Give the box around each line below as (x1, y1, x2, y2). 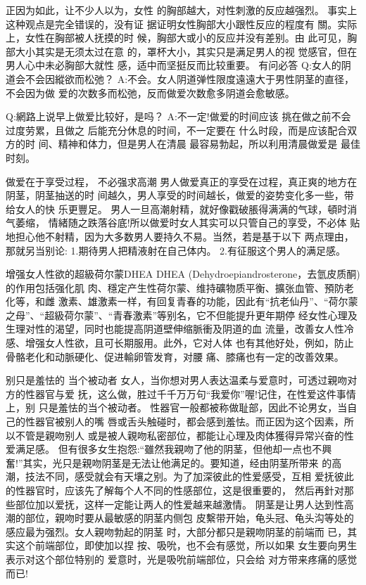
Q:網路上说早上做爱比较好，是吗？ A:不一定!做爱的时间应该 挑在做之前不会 (6, 109, 351, 124)
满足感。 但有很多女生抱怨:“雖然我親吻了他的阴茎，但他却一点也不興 (15, 442, 332, 456)
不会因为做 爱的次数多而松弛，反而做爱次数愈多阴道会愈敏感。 (6, 85, 295, 100)
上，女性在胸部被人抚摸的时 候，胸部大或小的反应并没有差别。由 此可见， (6, 30, 348, 45)
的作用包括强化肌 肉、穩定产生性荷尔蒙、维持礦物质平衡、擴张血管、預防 (6, 280, 344, 295)
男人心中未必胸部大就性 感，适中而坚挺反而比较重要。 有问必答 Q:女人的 (6, 58, 341, 72)
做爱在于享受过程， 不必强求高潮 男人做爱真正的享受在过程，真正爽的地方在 (6, 174, 358, 188)
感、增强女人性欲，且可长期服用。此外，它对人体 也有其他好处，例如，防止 (6, 335, 354, 350)
